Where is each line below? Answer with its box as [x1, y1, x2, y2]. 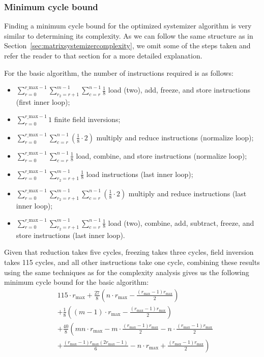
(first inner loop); [16, 97, 70, 107]
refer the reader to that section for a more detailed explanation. [4, 50, 202, 61]
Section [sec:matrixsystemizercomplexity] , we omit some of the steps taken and [4, 40, 251, 51]
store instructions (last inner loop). [16, 229, 125, 240]
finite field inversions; [54, 113, 121, 124]
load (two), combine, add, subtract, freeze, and [108, 217, 254, 228]
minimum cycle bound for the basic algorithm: [4, 277, 149, 287]
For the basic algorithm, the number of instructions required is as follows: [4, 67, 233, 78]
